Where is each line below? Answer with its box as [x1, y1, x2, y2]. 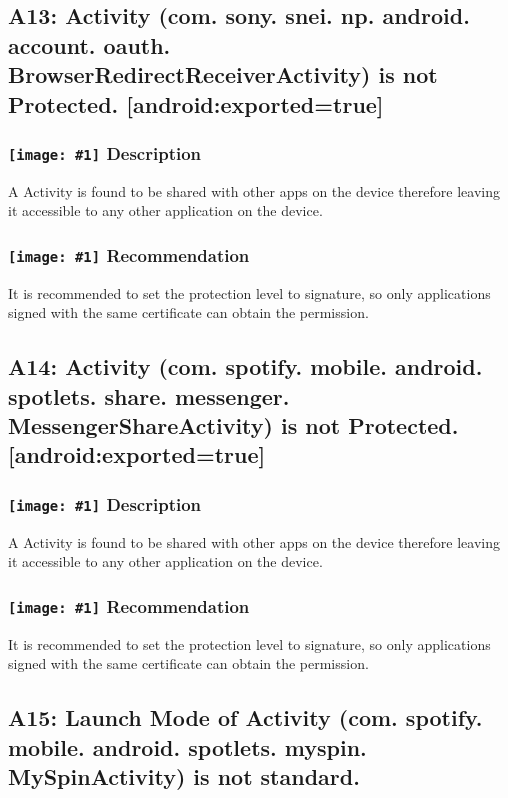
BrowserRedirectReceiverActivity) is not [8, 59, 438, 90]
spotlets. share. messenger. [8, 380, 290, 411]
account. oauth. [8, 29, 171, 60]
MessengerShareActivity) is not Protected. [8, 410, 459, 441]
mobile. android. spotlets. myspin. [8, 731, 367, 762]
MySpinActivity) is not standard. [8, 760, 360, 791]
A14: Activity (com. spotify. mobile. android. [8, 351, 483, 382]
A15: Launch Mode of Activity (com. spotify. [8, 702, 483, 733]
